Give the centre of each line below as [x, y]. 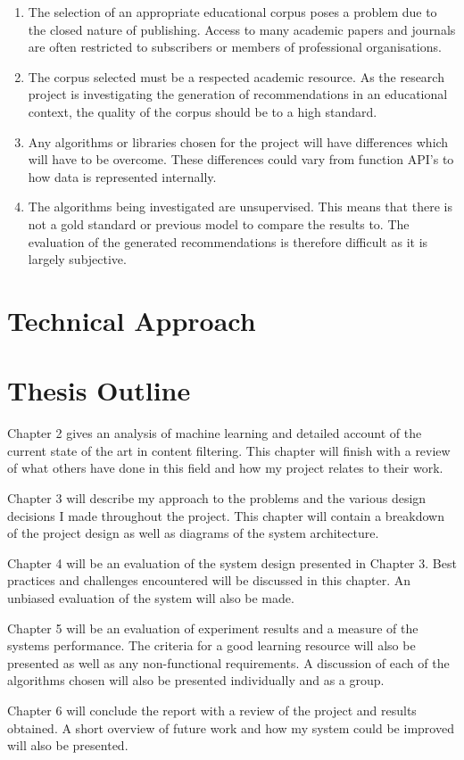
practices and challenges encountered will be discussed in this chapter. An [209, 580]
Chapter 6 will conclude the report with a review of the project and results [212, 710]
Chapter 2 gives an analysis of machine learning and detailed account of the [215, 433]
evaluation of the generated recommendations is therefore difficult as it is [228, 241]
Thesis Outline [99, 390]
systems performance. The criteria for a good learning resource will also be [211, 645]
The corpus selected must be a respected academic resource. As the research [236, 76]
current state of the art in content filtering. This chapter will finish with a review [229, 450]
